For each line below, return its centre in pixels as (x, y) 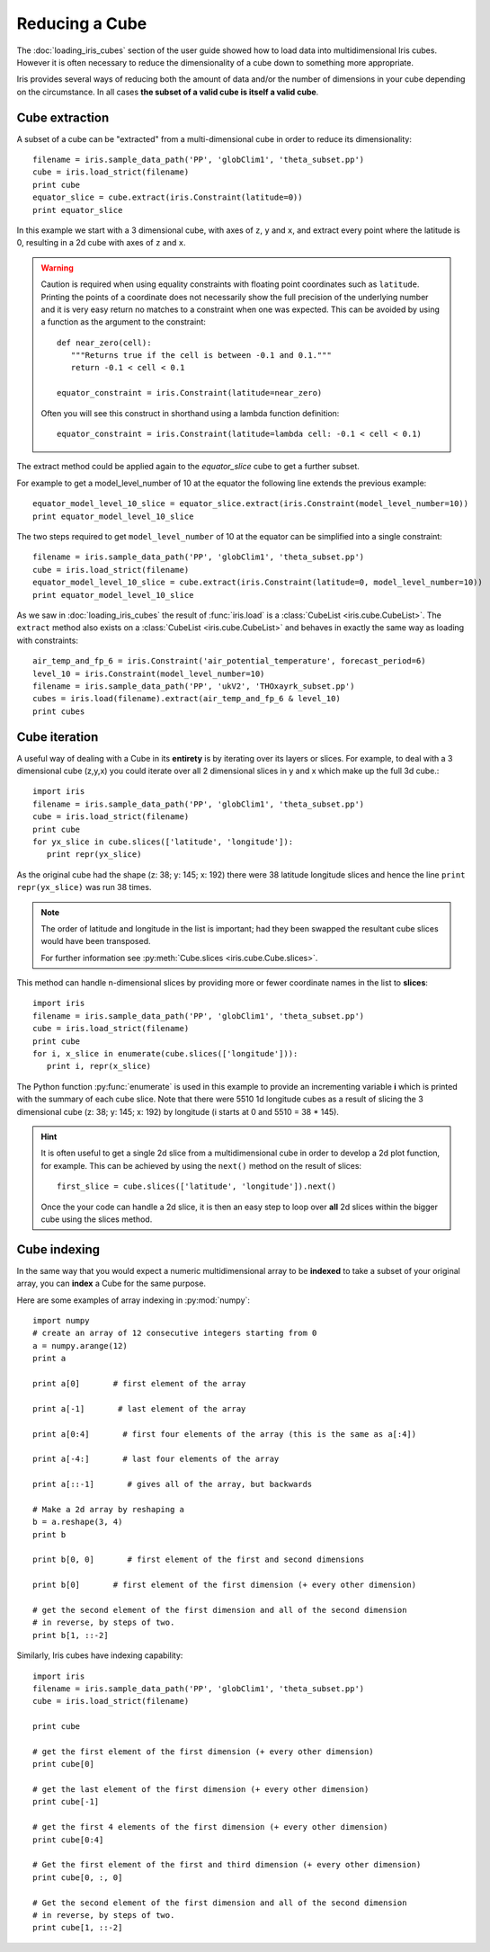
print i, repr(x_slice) (99, 1066)
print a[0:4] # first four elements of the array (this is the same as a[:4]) (225, 1434)
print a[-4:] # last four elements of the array (156, 1459)
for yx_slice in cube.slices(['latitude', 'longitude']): (163, 842)
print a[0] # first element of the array (139, 1383)
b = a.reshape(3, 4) (78, 1522)
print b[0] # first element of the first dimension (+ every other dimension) (225, 1585)
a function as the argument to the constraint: (124, 322)
